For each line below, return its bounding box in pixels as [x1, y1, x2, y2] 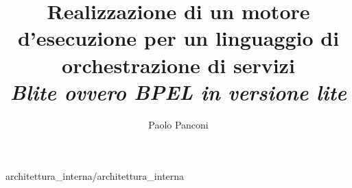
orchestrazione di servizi [62, 51, 295, 79]
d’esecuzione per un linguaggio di [17, 24, 340, 52]
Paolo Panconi [148, 117, 209, 131]
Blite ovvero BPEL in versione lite [10, 77, 347, 106]
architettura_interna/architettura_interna [5, 169, 185, 183]
